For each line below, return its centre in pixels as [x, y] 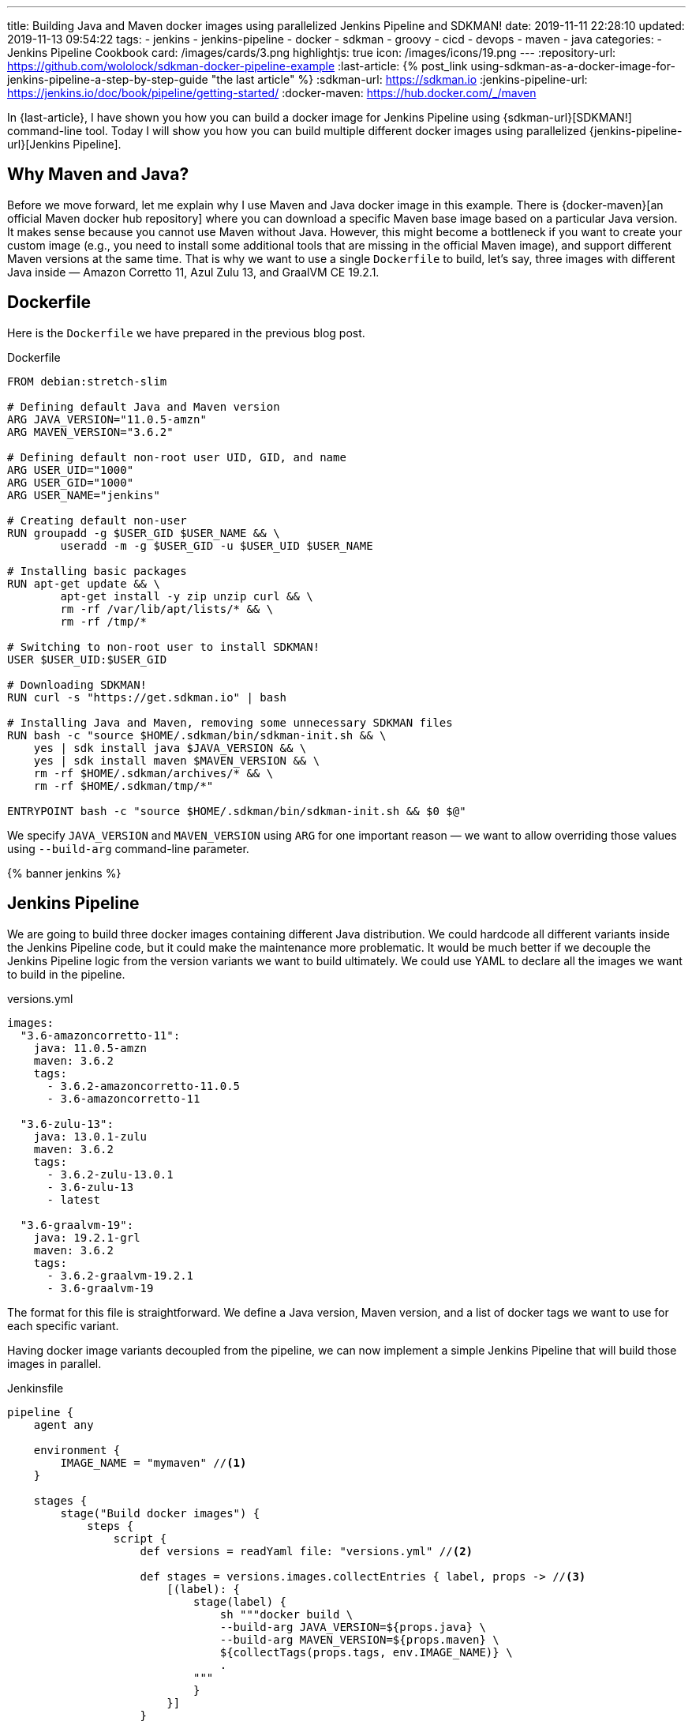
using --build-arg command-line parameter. [128, 848]
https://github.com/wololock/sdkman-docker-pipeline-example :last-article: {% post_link [238, 66]
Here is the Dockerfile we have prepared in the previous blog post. [186, 333]
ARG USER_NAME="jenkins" [84, 495]
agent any [64, 1424]
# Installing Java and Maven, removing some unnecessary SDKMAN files [230, 722]
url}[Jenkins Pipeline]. [64, 144]
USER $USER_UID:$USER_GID [87, 659]
